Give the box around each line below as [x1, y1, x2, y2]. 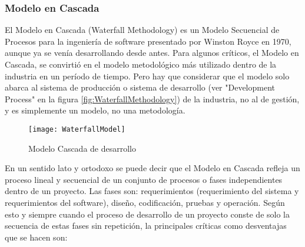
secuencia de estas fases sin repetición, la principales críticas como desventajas [5, 219, 287, 232]
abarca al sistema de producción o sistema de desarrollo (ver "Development [5, 81, 276, 94]
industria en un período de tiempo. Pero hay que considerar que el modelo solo [5, 69, 290, 82]
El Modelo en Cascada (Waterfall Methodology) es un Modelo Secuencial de [5, 24, 280, 36]
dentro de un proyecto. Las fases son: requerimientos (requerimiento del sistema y [5, 185, 299, 197]
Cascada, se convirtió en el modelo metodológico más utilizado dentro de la [5, 58, 277, 70]
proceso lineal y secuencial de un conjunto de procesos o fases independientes [5, 173, 283, 185]
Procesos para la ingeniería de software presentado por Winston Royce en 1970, [5, 35, 291, 47]
